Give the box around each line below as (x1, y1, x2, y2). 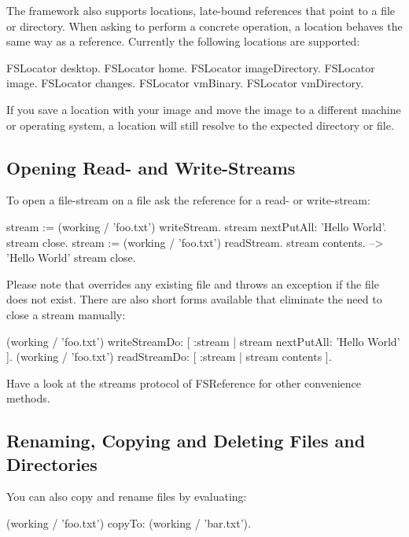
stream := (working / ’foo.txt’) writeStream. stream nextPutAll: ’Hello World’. (6, 218, 387, 234)
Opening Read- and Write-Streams (6, 155, 296, 179)
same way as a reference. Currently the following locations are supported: (6, 33, 360, 50)
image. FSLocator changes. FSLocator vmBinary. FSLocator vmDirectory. (6, 75, 364, 91)
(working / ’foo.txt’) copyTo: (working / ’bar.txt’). (6, 515, 251, 531)
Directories (6, 451, 98, 476)
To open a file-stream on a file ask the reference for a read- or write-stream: (6, 192, 370, 208)
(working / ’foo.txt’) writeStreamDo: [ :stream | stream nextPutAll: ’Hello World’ (6, 333, 400, 349)
